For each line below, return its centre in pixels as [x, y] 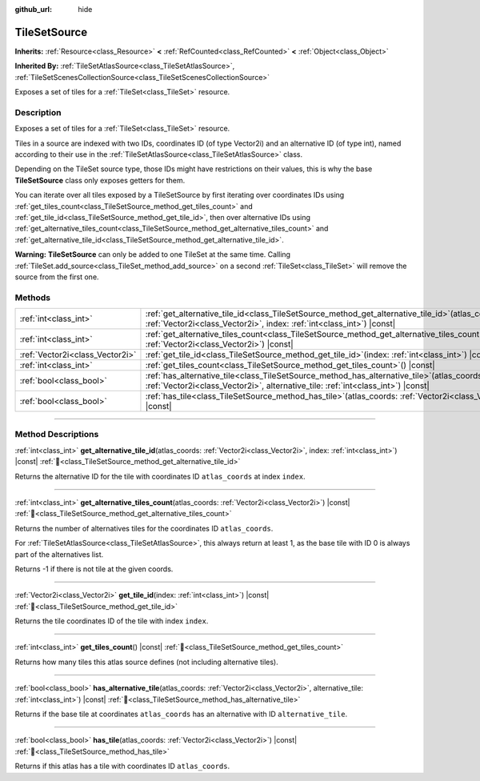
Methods [33, 298]
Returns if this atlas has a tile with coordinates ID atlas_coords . [122, 766]
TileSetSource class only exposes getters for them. [100, 180]
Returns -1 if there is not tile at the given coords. [94, 569]
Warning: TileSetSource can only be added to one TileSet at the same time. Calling [153, 254]
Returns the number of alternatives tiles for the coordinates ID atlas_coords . [144, 528]
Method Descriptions [57, 435]
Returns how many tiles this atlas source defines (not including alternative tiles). [147, 662]
